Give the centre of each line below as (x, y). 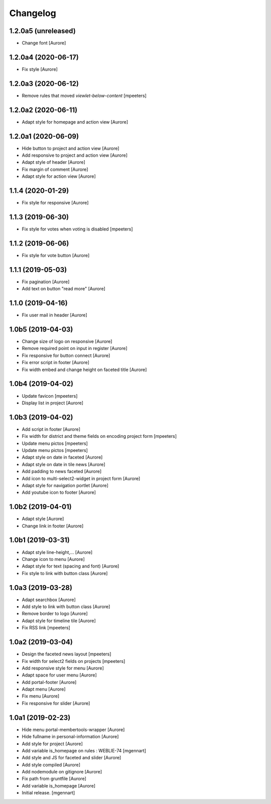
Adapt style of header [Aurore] (53, 162)
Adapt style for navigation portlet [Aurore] (65, 485)
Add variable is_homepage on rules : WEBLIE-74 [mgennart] (84, 750)
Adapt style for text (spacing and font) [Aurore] (71, 566)
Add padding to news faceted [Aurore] (62, 472)
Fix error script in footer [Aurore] (56, 363)
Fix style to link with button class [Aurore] (65, 573)
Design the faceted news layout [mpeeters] (66, 654)
